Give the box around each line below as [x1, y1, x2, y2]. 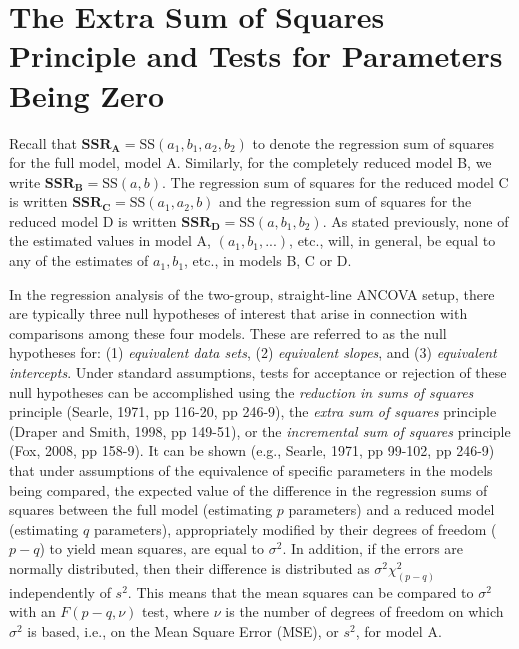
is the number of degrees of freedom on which [225, 601, 504, 622]
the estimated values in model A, [9, 230, 211, 251]
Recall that [9, 132, 77, 153]
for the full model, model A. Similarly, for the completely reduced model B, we [9, 152, 492, 173]
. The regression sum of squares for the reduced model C [161, 171, 509, 192]
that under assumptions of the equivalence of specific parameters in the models [9, 460, 493, 480]
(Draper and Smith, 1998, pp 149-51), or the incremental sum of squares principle [9, 420, 511, 441]
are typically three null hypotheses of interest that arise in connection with [9, 303, 468, 324]
